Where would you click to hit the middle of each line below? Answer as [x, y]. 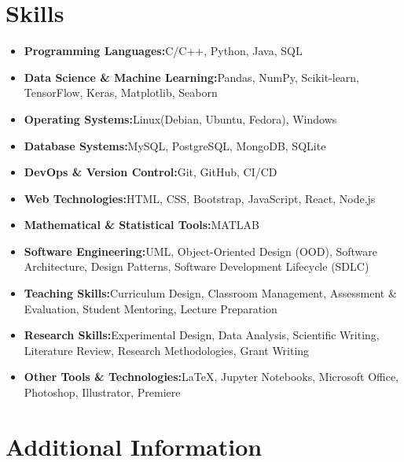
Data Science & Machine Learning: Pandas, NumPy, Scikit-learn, [192, 77]
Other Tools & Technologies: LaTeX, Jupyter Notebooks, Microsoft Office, [211, 377]
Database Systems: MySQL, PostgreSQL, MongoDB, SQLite [175, 145]
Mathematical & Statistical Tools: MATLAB [141, 225]
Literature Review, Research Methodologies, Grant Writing [167, 350]
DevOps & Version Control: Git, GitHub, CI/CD [151, 172]
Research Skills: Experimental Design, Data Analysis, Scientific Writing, [202, 335]
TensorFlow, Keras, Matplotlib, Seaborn [121, 92]
